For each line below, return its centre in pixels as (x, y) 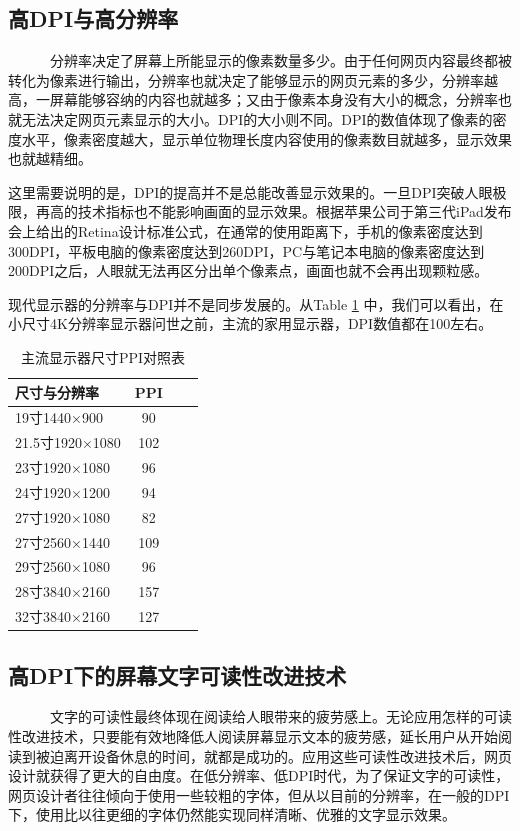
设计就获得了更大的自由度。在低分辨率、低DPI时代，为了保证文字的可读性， (259, 775)
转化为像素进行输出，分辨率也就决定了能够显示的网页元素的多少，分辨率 (246, 79)
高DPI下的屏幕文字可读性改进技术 (177, 674)
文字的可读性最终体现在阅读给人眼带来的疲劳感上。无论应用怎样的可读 (280, 716)
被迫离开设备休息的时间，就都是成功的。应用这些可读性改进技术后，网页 (273, 755)
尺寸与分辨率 (57, 391)
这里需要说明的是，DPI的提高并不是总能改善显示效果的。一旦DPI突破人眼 (250, 191)
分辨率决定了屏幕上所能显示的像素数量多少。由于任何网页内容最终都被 (280, 60)
